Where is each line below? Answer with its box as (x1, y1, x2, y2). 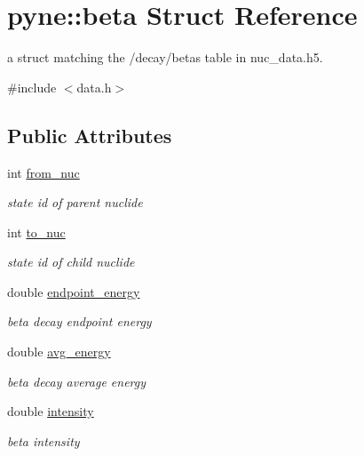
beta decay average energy (7, 372, 146, 390)
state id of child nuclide (7, 252, 135, 271)
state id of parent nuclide (7, 193, 143, 212)
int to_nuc (7, 222, 66, 241)
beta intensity (7, 431, 80, 450)
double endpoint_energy (7, 282, 140, 300)
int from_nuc (7, 163, 80, 181)
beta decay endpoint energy (7, 312, 152, 331)
